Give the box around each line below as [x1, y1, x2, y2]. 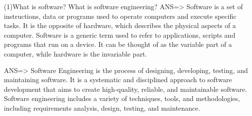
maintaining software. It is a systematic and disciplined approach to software [4, 74, 232, 85]
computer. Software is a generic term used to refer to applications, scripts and [4, 29, 236, 40]
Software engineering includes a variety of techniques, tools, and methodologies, [4, 93, 240, 103]
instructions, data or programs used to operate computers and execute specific [4, 11, 236, 21]
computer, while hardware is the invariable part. [4, 48, 147, 58]
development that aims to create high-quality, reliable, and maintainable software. [4, 84, 247, 94]
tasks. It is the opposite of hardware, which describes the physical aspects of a [4, 20, 236, 30]
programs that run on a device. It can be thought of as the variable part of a [4, 39, 232, 49]
